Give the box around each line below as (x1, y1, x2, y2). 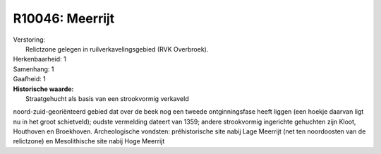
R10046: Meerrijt (13, 11, 115, 26)
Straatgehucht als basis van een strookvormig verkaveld (25, 94, 190, 102)
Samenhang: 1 (13, 64, 54, 73)
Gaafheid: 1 (13, 75, 46, 83)
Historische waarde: (13, 85, 74, 93)
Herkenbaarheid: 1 (13, 55, 66, 64)
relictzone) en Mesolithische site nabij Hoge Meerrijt (13, 137, 165, 146)
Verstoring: (13, 35, 46, 44)
